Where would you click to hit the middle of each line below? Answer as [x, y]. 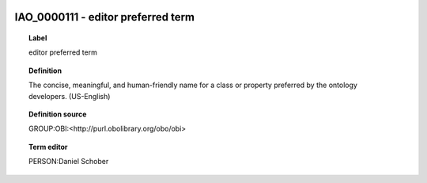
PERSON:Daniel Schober [69, 162]
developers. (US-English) [70, 96]
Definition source [58, 114]
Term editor [48, 147]
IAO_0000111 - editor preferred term [105, 17]
